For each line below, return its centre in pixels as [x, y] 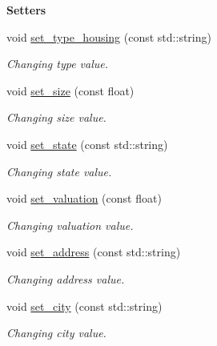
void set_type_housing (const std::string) [109, 36]
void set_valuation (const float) [84, 198]
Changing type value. [58, 64]
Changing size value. [56, 117]
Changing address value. [66, 278]
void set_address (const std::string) [94, 252]
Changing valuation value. [70, 225]
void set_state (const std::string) [87, 144]
